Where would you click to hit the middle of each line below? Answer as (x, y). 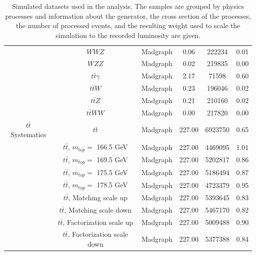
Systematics (28, 134)
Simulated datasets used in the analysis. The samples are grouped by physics (128, 6)
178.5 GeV (112, 185)
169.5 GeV (112, 159)
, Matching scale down (98, 209)
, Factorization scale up (98, 222)
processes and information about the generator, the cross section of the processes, (128, 16)
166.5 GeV (112, 147)
